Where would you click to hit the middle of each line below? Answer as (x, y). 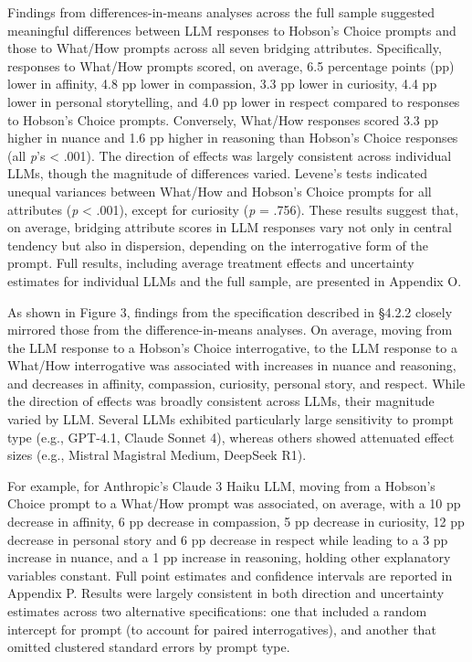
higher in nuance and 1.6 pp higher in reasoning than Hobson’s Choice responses (233, 138)
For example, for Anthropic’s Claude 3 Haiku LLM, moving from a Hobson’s (221, 485)
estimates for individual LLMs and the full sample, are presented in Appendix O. (235, 280)
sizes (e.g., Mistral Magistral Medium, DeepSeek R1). (157, 455)
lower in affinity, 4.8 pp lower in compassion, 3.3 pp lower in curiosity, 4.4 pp (222, 84)
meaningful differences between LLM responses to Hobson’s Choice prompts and (232, 30)
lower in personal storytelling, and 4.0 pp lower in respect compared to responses (234, 101)
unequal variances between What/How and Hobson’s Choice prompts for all (220, 191)
